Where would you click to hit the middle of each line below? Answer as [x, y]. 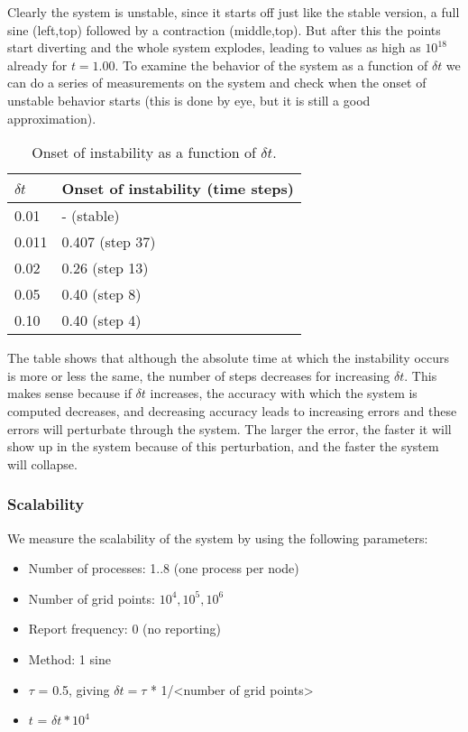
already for [37, 65]
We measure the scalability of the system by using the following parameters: [218, 537]
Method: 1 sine [69, 658]
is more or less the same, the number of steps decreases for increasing [199, 375]
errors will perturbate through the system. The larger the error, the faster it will [229, 428]
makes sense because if [69, 393]
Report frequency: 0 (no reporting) [124, 629]
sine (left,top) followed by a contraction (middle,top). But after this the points [224, 29]
